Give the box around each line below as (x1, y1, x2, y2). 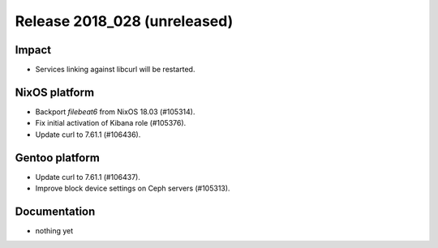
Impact (15, 43, 52, 57)
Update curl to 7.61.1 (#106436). (35, 130, 141, 139)
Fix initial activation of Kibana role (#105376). (35, 118, 187, 128)
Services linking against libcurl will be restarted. (35, 65, 195, 75)
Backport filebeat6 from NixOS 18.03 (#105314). (35, 106, 195, 117)
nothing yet (35, 225, 74, 235)
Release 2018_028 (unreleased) (15, 12, 234, 30)
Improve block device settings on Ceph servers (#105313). (35, 183, 230, 194)
